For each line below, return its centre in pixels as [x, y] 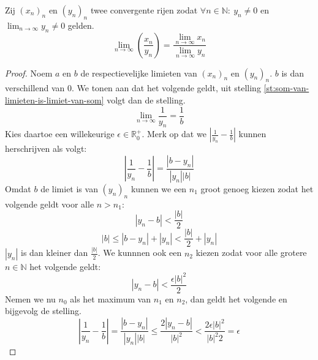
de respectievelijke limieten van [139, 73]
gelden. [81, 25]
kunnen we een [159, 188]
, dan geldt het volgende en [236, 298]
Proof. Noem [29, 73]
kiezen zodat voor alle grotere [251, 253]
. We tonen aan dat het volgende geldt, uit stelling [166, 88]
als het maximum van [111, 298]
